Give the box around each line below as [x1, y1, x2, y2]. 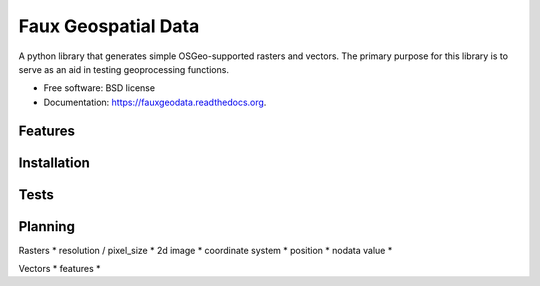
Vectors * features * [18, 263, 101, 275]
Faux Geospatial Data [18, 15, 200, 37]
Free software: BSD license [43, 82, 155, 94]
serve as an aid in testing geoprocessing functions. [18, 63, 230, 75]
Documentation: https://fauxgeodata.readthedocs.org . [43, 96, 267, 108]
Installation [18, 154, 90, 171]
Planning [18, 218, 75, 235]
